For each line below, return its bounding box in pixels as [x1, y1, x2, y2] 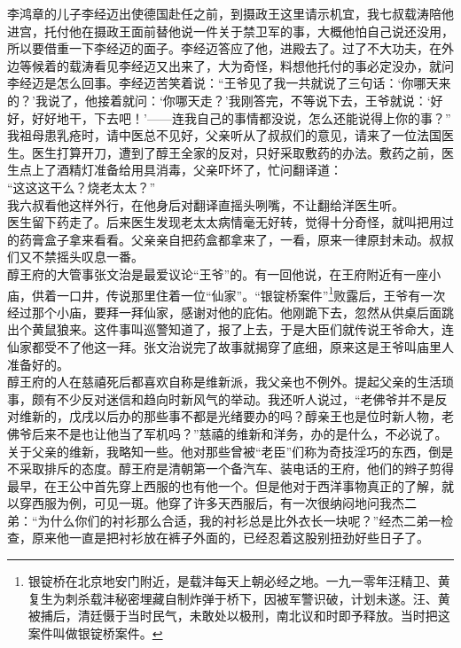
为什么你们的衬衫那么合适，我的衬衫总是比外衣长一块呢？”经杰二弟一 [37, 511, 441, 529]
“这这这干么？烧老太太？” [7, 177, 156, 196]
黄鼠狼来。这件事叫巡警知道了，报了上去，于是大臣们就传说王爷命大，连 [31, 320, 454, 339]
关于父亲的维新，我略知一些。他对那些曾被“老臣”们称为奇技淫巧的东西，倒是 [7, 441, 454, 460]
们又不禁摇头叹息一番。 [7, 247, 144, 266]
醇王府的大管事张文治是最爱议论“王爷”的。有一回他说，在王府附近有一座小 [7, 264, 441, 283]
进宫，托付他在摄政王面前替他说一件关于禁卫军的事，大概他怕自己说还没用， [7, 21, 454, 40]
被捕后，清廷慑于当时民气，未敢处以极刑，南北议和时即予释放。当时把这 [27, 606, 450, 625]
